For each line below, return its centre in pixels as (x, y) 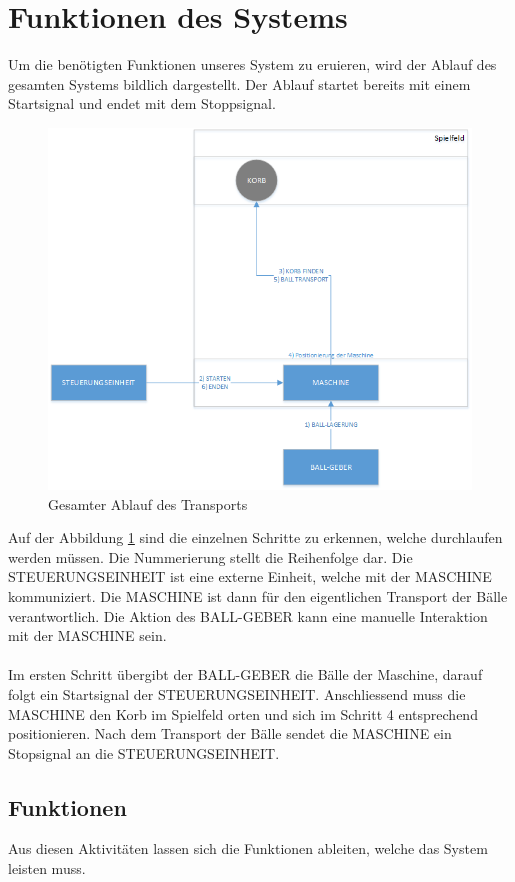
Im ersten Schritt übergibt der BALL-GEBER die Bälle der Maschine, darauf (245, 674)
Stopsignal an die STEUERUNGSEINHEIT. (144, 752)
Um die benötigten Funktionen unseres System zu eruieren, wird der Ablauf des (252, 64)
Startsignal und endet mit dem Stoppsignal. (142, 103)
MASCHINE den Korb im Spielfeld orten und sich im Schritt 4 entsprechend (243, 713)
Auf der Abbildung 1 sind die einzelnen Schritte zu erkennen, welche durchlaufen (255, 537)
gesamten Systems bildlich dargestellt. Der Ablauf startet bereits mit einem (239, 83)
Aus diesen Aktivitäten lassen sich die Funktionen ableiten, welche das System (248, 848)
